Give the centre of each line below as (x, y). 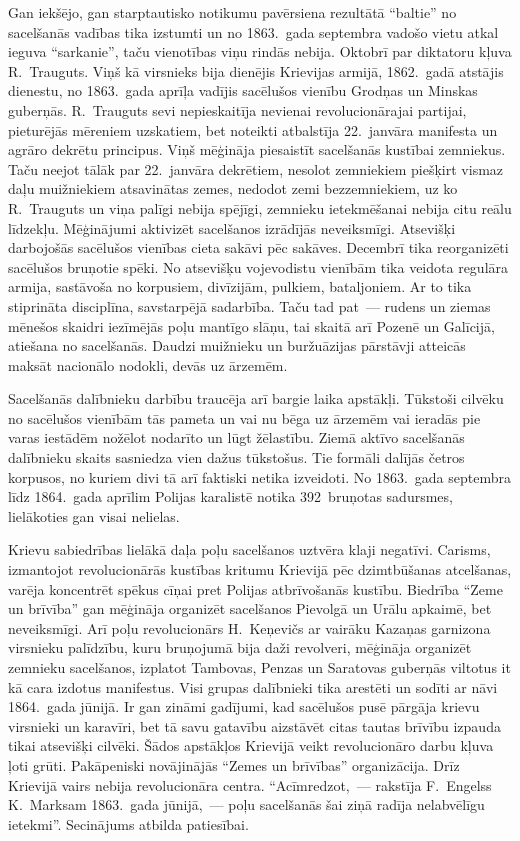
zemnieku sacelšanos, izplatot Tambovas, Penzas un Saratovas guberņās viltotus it (259, 667)
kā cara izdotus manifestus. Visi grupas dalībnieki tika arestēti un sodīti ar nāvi (253, 686)
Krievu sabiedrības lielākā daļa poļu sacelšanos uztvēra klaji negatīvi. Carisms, (249, 549)
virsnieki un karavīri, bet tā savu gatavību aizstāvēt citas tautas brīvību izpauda (254, 725)
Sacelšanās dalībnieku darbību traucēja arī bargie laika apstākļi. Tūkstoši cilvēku (256, 398)
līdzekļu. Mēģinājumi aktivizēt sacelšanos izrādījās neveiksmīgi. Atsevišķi (232, 227)
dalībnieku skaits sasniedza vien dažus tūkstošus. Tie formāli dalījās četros (236, 457)
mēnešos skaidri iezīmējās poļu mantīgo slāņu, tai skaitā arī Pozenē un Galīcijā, (251, 325)
